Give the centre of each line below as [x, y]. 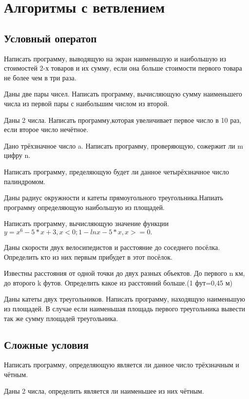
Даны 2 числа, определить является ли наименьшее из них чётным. [104, 390]
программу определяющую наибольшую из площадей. [84, 207]
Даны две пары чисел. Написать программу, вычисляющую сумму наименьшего [123, 94]
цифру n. [17, 155]
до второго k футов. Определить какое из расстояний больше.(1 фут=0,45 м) [118, 282]
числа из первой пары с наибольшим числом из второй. [86, 103]
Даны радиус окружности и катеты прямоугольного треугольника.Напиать [114, 198]
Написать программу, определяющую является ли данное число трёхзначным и [122, 365]
